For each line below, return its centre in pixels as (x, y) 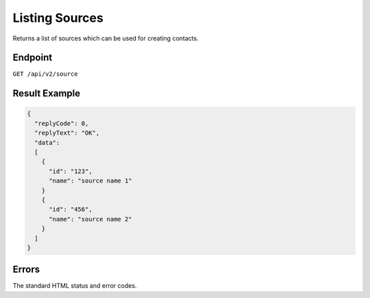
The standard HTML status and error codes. (75, 286)
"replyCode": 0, (62, 123)
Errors (26, 270)
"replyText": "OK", (67, 133)
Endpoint (33, 58)
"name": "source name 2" (91, 219)
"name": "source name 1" (91, 181)
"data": (47, 143)
